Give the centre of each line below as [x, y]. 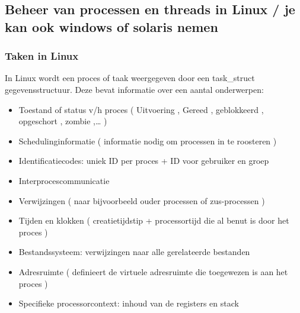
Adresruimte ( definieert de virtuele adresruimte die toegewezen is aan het [153, 271]
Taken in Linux [42, 56]
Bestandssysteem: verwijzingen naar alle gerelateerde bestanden [134, 252]
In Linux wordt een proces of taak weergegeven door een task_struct [130, 78]
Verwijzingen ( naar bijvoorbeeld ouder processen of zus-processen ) [142, 200]
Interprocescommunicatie [64, 180]
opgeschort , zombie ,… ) [63, 121]
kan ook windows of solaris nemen [111, 26]
